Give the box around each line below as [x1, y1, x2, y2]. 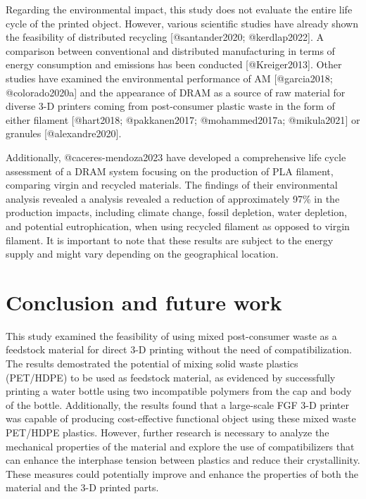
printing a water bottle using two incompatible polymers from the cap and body [6, 384, 352, 398]
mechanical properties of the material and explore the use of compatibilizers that [6, 438, 355, 453]
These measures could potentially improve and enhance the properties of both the [6, 466, 358, 481]
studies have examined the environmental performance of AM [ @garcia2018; [6, 70, 333, 85]
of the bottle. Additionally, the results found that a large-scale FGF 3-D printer [6, 397, 349, 412]
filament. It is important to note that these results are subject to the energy [6, 232, 334, 247]
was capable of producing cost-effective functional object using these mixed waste [6, 411, 356, 426]
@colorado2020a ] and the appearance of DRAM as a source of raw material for [6, 84, 346, 99]
